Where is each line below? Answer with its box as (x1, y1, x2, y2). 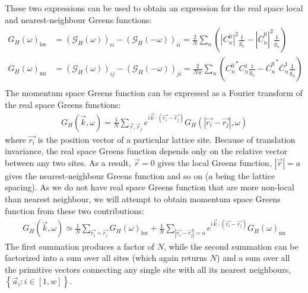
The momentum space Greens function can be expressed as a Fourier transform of (5, 87, 303, 99)
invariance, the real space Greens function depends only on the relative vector (5, 145, 288, 157)
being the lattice (215, 169, 275, 181)
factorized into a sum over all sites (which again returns (5, 251, 208, 264)
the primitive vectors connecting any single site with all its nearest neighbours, (5, 263, 291, 275)
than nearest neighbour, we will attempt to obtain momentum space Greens (5, 193, 281, 205)
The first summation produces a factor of (5, 240, 154, 252)
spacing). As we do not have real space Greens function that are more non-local (5, 181, 294, 193)
